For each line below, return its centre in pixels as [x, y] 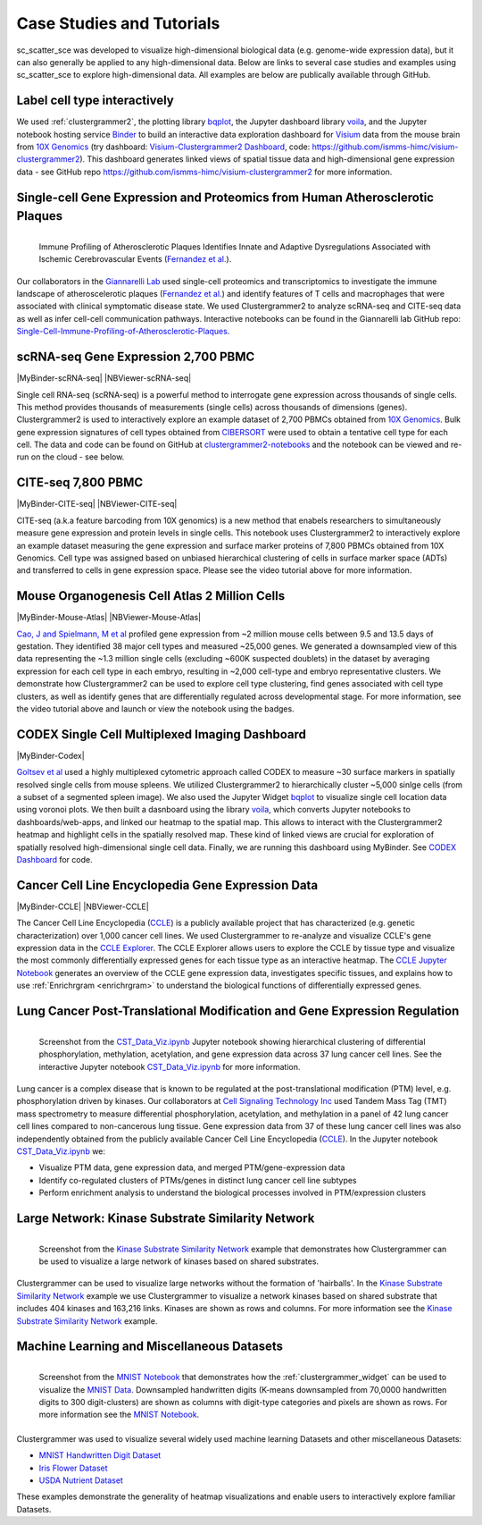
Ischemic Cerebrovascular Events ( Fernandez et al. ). [135, 259]
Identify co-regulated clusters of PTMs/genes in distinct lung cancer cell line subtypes [198, 1180]
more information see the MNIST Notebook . [119, 1415]
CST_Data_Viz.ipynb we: [61, 1151]
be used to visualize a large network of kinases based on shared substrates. [179, 1261]
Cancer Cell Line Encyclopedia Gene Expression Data [167, 885]
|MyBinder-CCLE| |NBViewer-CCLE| [83, 906]
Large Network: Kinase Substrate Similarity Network [166, 1218]
